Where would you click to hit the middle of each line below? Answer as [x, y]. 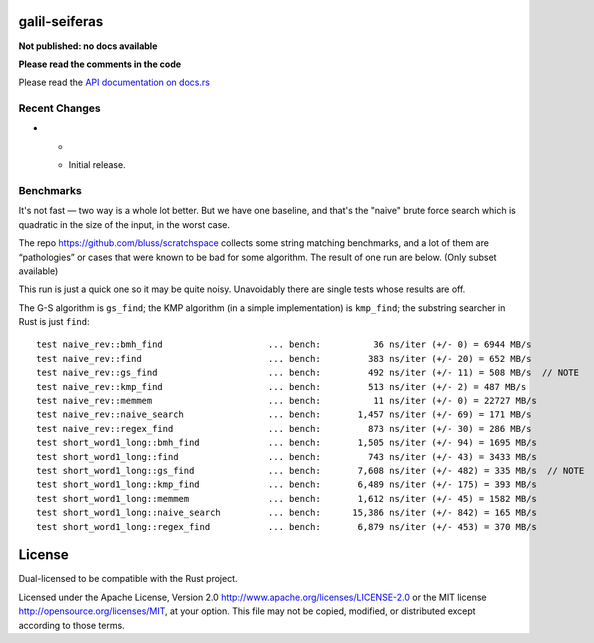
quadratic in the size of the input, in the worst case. [124, 224]
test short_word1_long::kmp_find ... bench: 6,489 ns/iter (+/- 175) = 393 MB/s [286, 484]
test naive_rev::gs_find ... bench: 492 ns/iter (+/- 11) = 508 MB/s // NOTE [308, 373]
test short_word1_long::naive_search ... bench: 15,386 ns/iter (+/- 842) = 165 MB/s [286, 513]
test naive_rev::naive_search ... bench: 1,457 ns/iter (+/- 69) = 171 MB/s [284, 414]
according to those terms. [71, 625]
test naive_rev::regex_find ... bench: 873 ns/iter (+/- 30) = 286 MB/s [284, 428]
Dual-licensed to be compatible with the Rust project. [128, 579]
